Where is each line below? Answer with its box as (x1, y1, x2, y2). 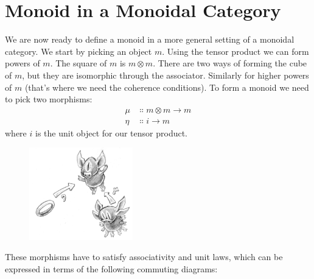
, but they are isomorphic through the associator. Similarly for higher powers (22, 68, 309, 81)
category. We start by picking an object (5, 44, 152, 57)
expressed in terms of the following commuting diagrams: (5, 262, 218, 275)
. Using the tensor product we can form (162, 44, 309, 57)
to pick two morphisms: (5, 93, 92, 105)
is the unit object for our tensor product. (35, 126, 188, 139)
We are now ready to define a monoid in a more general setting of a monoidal (5, 33, 295, 46)
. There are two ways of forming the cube (153, 57, 307, 69)
